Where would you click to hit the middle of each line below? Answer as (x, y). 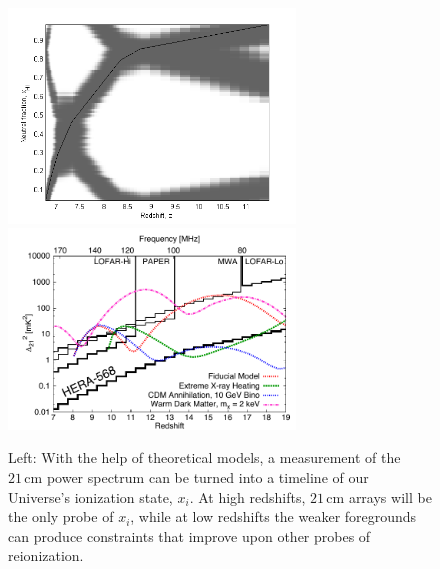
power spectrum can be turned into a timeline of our (207, 476)
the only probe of (61, 516)
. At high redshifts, (247, 496)
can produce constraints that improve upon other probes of (189, 535)
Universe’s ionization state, (90, 496)
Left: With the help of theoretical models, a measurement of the (204, 457)
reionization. (46, 555)
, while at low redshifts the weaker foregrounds (273, 516)
